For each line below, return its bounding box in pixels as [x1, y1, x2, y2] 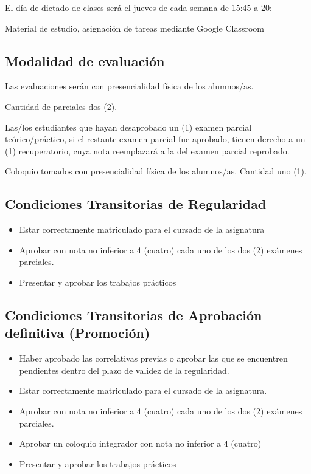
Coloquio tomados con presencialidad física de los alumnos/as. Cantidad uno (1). [5, 165, 307, 177]
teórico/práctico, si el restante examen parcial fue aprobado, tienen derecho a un [5, 132, 306, 145]
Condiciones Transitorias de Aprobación [5, 305, 262, 324]
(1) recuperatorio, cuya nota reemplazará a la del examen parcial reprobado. [5, 144, 290, 157]
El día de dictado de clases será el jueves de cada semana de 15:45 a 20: [5, 1, 272, 13]
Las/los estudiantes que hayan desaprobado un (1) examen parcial [5, 120, 252, 133]
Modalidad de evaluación [5, 51, 165, 70]
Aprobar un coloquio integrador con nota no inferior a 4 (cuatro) [19, 437, 262, 450]
